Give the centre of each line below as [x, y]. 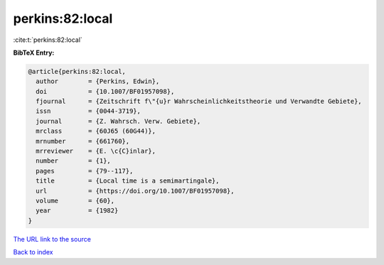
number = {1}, [74, 161]
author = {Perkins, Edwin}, [98, 81]
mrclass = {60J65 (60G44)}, [96, 131]
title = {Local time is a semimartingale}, [128, 181]
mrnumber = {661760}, [83, 141]
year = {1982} [77, 211]
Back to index [33, 252]
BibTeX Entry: [34, 53]
